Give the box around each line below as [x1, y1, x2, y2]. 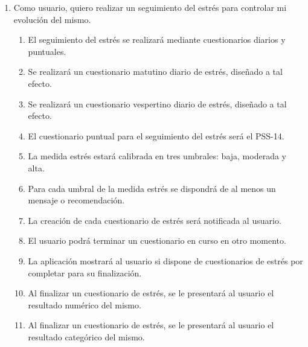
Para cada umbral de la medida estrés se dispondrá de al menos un [28, 182, 276, 194]
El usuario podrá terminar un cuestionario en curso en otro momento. [28, 234, 286, 247]
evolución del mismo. [13, 13, 91, 25]
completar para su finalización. [28, 266, 142, 279]
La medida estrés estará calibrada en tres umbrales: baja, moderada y [28, 150, 286, 162]
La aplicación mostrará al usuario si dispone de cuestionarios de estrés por [28, 254, 303, 267]
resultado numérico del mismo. [28, 298, 141, 311]
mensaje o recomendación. [28, 194, 125, 206]
